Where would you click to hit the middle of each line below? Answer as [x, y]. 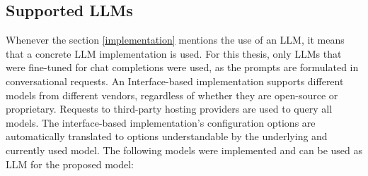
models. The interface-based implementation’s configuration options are [161, 122]
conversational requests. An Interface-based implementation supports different [175, 81]
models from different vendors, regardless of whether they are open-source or [172, 95]
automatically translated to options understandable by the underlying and [167, 136]
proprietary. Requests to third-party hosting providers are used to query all [169, 109]
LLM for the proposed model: [70, 164]
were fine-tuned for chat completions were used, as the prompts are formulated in [182, 67]
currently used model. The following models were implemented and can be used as [184, 150]
